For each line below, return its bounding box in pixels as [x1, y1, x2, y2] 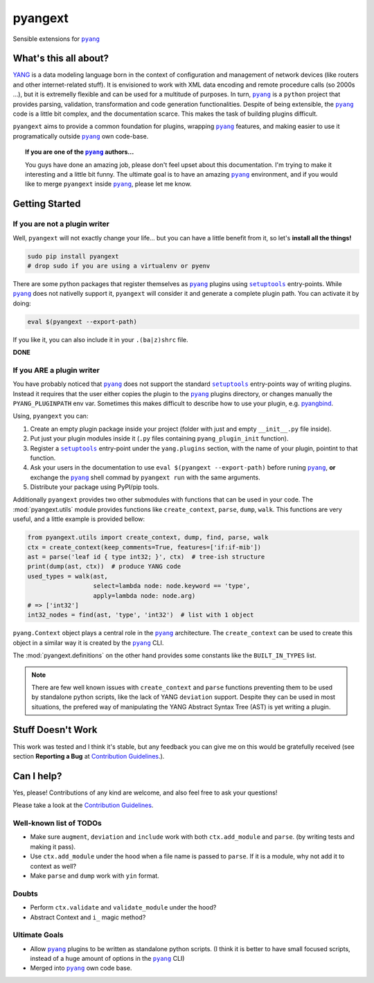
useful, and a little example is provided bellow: [12, 515, 145, 523]
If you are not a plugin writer [12, 219, 110, 229]
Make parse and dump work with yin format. [30, 871, 159, 880]
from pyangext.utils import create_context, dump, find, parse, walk [27, 533, 269, 542]
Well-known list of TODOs [12, 818, 102, 828]
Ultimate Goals [12, 930, 64, 940]
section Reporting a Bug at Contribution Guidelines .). [12, 752, 165, 760]
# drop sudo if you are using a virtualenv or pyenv [27, 262, 211, 269]
